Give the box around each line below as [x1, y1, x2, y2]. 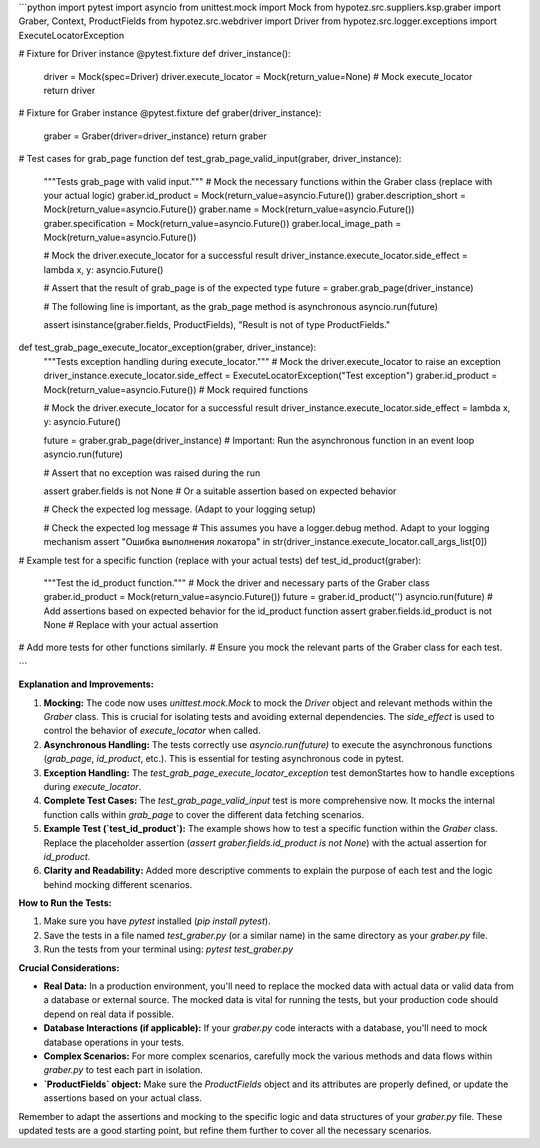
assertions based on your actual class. [43, 1092, 202, 1104]
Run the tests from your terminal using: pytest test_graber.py [43, 943, 294, 955]
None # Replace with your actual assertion [43, 619, 219, 631]
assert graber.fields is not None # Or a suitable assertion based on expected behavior [43, 485, 397, 497]
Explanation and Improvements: [18, 678, 154, 690]
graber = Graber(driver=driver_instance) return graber [43, 130, 267, 142]
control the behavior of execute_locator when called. [43, 725, 261, 737]
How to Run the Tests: [18, 897, 112, 909]
